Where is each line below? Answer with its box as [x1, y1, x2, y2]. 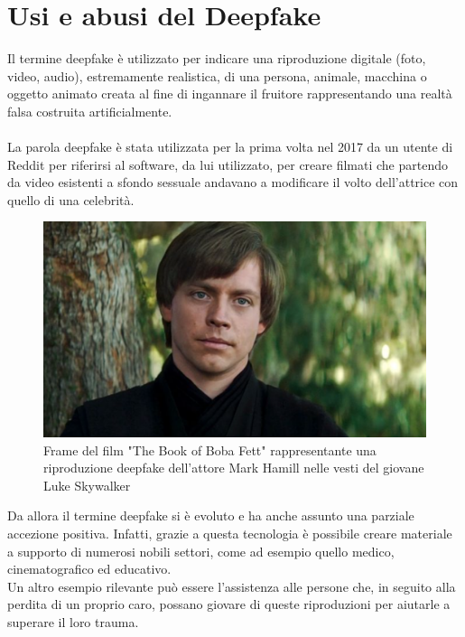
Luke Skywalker [43, 475, 131, 494]
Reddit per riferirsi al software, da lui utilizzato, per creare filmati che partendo [7, 155, 448, 173]
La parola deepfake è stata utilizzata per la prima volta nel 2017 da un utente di [7, 137, 453, 156]
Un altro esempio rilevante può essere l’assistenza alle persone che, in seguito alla [7, 576, 456, 595]
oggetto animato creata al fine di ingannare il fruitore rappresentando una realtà [7, 84, 452, 103]
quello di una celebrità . [7, 190, 135, 209]
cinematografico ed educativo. [7, 559, 172, 578]
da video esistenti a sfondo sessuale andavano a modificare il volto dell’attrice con [7, 173, 459, 192]
